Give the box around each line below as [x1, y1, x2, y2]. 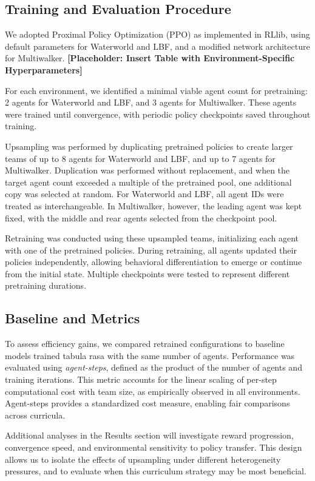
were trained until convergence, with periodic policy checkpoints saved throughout [5, 107, 311, 120]
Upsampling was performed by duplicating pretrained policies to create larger [5, 140, 293, 152]
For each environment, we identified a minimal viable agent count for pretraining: [5, 84, 308, 96]
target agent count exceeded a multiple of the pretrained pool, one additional [5, 175, 292, 188]
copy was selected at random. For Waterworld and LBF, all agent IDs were [5, 187, 284, 200]
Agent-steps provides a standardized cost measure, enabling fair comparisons [5, 397, 290, 409]
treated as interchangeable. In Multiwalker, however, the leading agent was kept [5, 199, 302, 212]
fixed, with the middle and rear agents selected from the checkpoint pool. [5, 211, 277, 224]
